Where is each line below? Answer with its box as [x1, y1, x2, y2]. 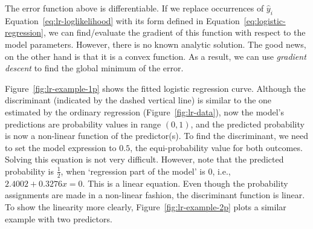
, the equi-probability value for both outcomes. [130, 141, 303, 153]
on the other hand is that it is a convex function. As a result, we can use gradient [5, 50, 306, 62]
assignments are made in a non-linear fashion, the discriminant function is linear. [5, 189, 305, 201]
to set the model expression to [5, 141, 117, 153]
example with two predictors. [5, 212, 112, 225]
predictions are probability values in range [5, 117, 161, 130]
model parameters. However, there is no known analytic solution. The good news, [5, 37, 306, 50]
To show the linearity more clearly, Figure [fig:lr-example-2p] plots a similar [5, 200, 286, 213]
